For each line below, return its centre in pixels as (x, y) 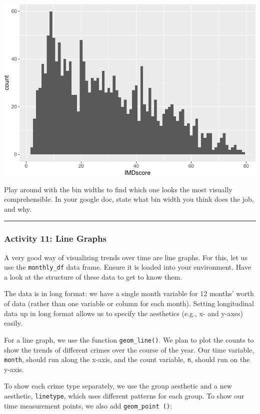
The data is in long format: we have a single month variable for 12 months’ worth (129, 293)
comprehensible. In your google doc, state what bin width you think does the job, (129, 199)
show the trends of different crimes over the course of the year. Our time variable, (129, 349)
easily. (13, 323)
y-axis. (14, 369)
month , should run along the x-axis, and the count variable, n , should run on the (127, 359)
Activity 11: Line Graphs (55, 238)
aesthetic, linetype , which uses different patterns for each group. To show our (124, 395)
